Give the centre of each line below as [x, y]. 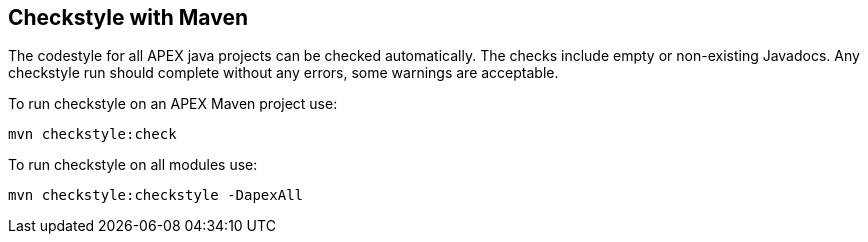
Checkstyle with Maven [128, 17]
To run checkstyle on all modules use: [133, 165]
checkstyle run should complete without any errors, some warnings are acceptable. [283, 73]
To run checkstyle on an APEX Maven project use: [173, 104]
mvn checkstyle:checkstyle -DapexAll [156, 195]
